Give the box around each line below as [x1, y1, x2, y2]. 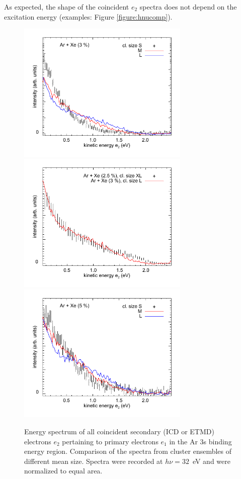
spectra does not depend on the [139, 2, 237, 12]
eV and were [192, 455, 230, 466]
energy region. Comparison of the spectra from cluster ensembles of [24, 446, 232, 456]
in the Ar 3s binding [169, 436, 232, 446]
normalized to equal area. [24, 465, 103, 476]
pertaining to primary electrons [62, 436, 158, 446]
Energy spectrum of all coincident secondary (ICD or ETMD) [24, 426, 214, 436]
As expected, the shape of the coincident [4, 2, 129, 12]
